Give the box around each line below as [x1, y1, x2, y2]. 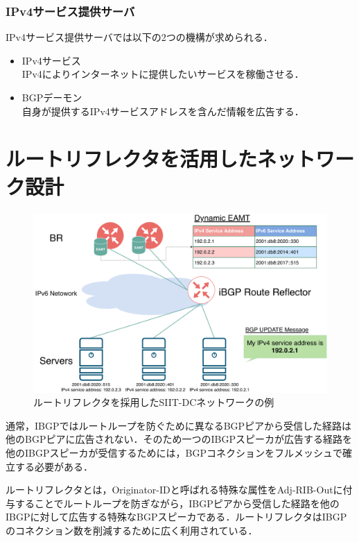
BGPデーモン [21, 90, 82, 104]
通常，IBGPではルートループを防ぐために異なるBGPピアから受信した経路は [6, 418, 352, 432]
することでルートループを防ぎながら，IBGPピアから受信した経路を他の [15, 496, 340, 510]
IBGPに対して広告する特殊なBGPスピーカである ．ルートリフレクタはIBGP [6, 509, 347, 524]
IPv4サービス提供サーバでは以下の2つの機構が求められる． [6, 30, 273, 44]
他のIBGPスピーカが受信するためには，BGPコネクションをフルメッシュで [6, 446, 342, 460]
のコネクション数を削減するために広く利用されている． [6, 523, 258, 538]
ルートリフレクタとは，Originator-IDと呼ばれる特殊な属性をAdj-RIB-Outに [6, 482, 343, 497]
